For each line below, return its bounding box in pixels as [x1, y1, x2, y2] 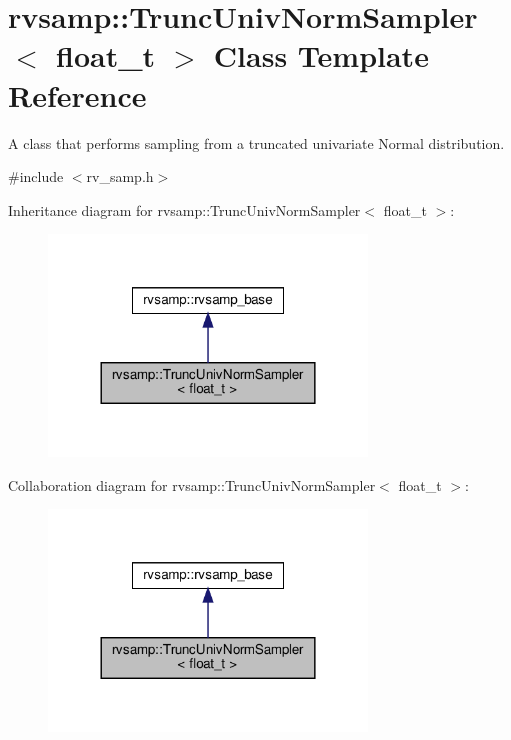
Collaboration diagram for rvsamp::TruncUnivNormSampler [8, 474, 376, 495]
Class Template [213, 35, 429, 76]
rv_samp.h [86, 166, 154, 187]
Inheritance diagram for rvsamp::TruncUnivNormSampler [8, 199, 361, 220]
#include [8, 166, 64, 187]
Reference [8, 74, 147, 115]
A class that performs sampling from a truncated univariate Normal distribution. [8, 132, 505, 153]
